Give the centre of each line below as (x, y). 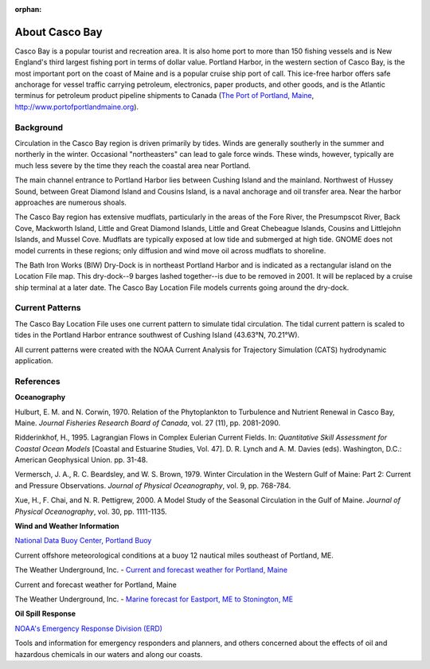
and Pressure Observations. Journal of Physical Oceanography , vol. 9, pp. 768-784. (153, 485)
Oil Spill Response (45, 614)
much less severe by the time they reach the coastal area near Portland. (133, 165)
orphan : (28, 9)
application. (34, 361)
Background (39, 127)
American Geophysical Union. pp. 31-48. (81, 460)
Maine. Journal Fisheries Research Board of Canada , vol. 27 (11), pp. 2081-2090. (148, 423)
